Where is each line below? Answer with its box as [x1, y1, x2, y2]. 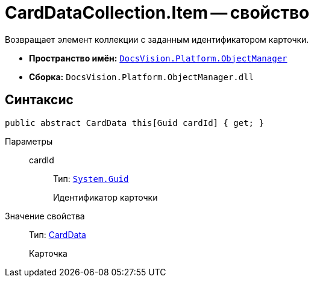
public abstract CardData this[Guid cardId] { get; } [5, 117, 264, 128]
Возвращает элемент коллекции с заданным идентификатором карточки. [5, 34, 309, 45]
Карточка [29, 248, 68, 258]
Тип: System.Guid [53, 173, 129, 184]
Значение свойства [5, 210, 85, 221]
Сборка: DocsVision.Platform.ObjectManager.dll [29, 71, 254, 82]
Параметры [5, 136, 53, 146]
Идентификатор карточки [53, 192, 158, 202]
